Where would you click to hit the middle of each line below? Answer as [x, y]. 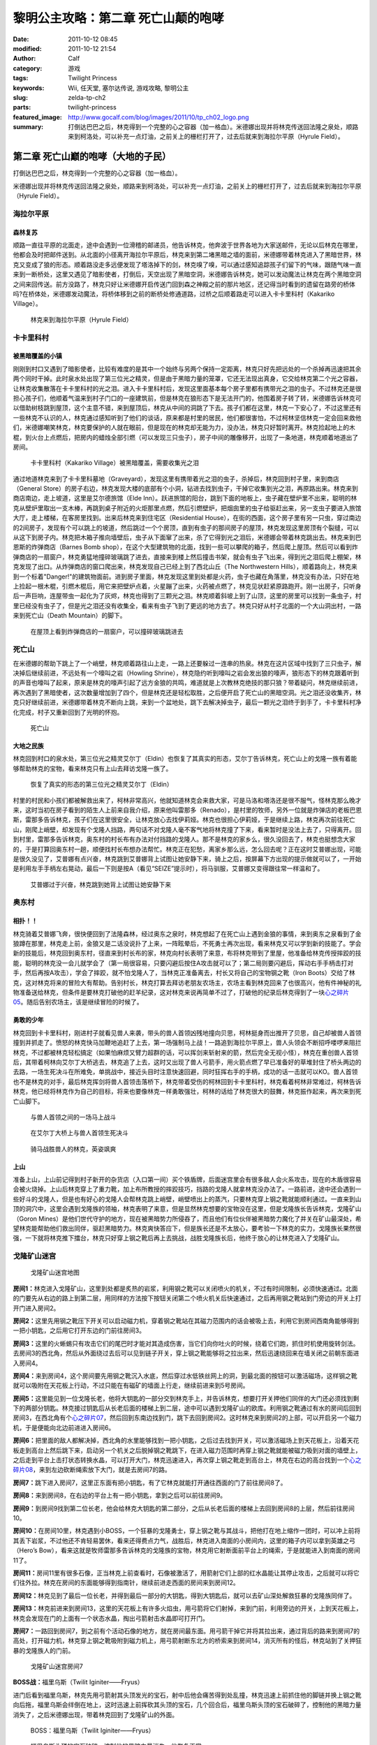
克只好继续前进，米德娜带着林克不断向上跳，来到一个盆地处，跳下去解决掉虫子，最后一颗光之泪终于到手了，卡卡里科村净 [187, 702]
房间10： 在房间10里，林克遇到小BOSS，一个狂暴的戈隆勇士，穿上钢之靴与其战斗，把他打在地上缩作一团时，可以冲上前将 [187, 1531]
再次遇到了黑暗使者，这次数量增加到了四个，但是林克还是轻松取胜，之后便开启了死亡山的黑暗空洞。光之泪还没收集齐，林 [187, 692]
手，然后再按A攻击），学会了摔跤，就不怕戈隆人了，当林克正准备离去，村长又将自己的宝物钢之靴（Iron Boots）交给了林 [184, 973]
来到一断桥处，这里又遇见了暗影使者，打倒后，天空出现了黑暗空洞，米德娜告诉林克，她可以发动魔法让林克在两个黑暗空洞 [187, 274]
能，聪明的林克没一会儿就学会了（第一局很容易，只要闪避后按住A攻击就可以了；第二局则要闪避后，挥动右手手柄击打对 [183, 963]
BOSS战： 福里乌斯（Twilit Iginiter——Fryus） [78, 1682]
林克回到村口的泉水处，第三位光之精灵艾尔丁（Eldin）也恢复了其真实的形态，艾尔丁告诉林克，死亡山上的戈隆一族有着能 [185, 759]
